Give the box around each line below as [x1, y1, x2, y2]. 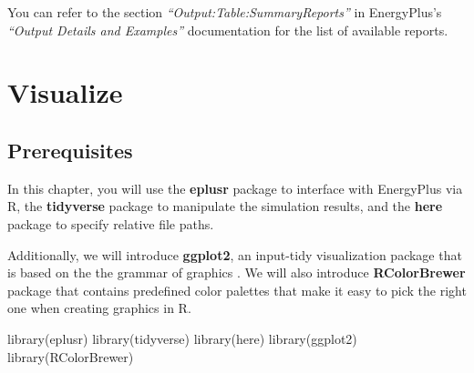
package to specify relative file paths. [7, 214, 214, 233]
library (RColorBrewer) [7, 347, 134, 366]
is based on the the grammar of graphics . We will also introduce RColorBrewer [7, 263, 466, 282]
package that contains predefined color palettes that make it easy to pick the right [7, 280, 467, 299]
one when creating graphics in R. [7, 298, 191, 318]
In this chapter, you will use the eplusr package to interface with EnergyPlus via [7, 178, 463, 197]
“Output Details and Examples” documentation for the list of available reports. [7, 20, 448, 39]
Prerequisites [7, 136, 133, 164]
